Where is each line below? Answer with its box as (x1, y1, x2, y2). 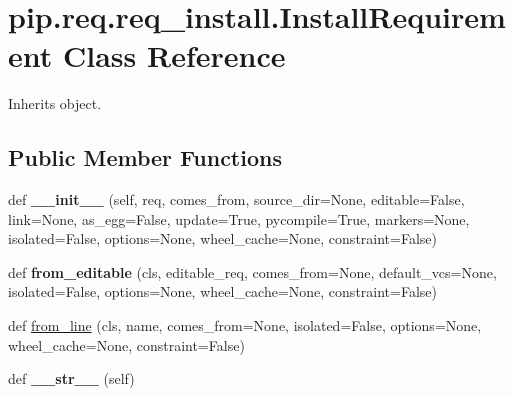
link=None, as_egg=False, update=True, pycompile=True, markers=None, (8, 208, 470, 229)
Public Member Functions (8, 142, 282, 173)
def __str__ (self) (8, 368, 135, 389)
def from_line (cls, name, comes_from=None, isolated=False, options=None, (8, 315, 482, 336)
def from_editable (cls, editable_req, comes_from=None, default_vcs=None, (8, 261, 497, 282)
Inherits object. (8, 93, 102, 114)
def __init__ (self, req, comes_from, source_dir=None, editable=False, (8, 189, 465, 210)
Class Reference (62, 35, 286, 76)
